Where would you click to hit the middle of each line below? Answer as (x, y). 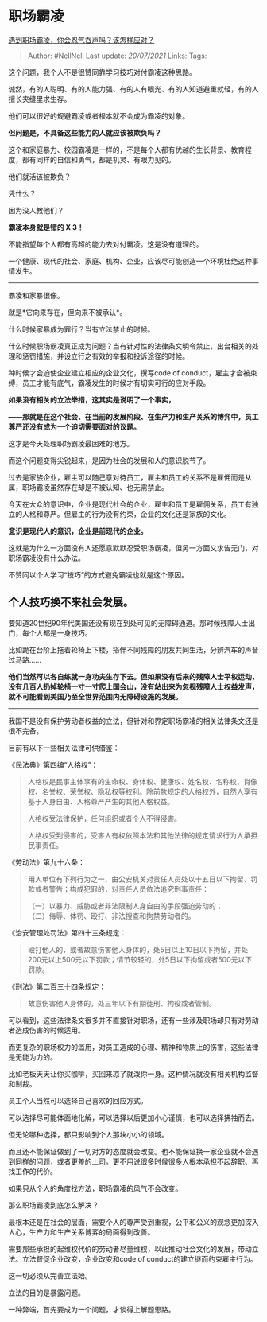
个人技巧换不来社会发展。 (71, 603)
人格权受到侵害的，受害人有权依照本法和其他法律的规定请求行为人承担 (143, 835)
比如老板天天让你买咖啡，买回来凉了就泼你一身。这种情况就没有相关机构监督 (133, 1074)
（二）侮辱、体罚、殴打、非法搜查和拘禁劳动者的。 (111, 916)
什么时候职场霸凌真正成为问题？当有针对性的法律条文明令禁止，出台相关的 (130, 346)
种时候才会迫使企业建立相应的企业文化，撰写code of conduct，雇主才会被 (129, 373)
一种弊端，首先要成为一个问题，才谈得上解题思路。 (92, 1309)
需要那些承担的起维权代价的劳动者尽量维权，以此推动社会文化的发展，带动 (130, 1249)
